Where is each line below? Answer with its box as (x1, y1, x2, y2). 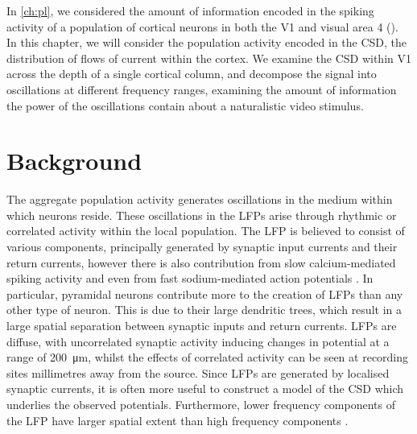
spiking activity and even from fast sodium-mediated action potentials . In (6, 270, 374, 287)
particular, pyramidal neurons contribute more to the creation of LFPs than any (6, 285, 403, 302)
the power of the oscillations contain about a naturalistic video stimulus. (6, 97, 364, 114)
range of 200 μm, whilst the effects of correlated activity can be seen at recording (6, 349, 409, 366)
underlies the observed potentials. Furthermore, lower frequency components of (6, 396, 396, 412)
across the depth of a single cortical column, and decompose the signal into (6, 65, 377, 82)
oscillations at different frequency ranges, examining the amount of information (6, 81, 397, 97)
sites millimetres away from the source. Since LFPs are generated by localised (6, 364, 390, 381)
